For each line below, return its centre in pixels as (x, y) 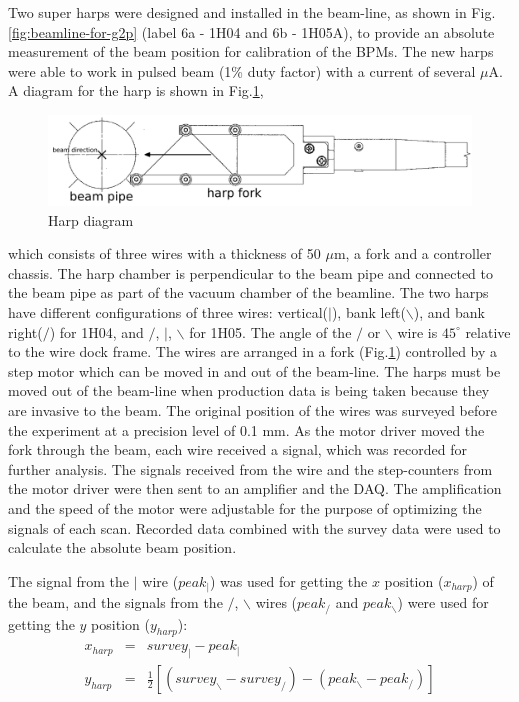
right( (25, 331)
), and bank (449, 312)
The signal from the (69, 580)
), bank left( (368, 312)
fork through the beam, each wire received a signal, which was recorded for (237, 449)
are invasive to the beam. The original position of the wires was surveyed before (252, 410)
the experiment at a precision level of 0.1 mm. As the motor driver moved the (246, 429)
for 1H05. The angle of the (270, 331)
